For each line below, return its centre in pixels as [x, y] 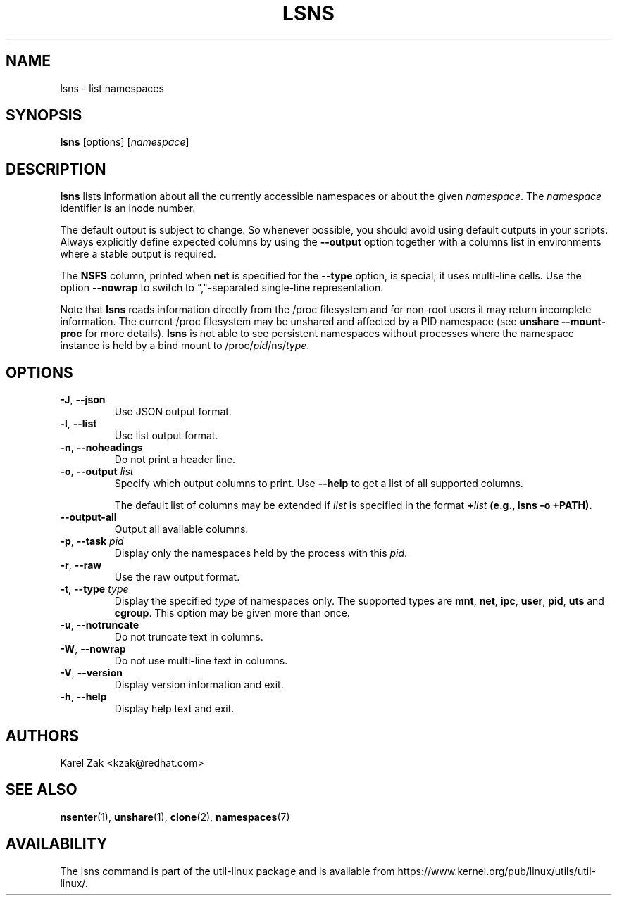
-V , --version [91, 673]
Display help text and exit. [174, 709]
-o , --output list [97, 472]
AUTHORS [43, 736]
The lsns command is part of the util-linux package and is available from [228, 871]
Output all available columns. [181, 529]
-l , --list [79, 424]
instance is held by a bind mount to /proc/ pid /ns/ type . [185, 346]
